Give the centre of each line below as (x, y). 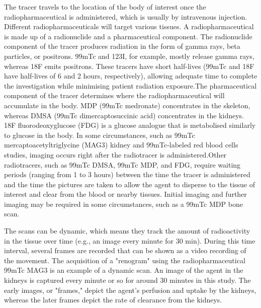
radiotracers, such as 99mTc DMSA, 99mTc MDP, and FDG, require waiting (122, 164)
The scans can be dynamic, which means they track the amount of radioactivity (127, 231)
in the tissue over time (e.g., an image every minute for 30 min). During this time (130, 240)
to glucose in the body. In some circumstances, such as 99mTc (100, 135)
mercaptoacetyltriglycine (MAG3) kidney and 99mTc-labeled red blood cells (121, 145)
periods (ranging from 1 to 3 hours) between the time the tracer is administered (127, 174)
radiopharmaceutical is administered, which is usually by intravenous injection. (126, 16)
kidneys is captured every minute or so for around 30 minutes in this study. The (127, 280)
